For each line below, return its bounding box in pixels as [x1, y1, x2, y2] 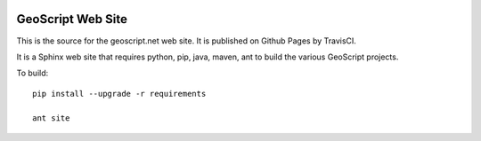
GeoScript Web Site [16, 12, 128, 27]
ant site [32, 114, 70, 123]
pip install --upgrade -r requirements [32, 89, 207, 98]
